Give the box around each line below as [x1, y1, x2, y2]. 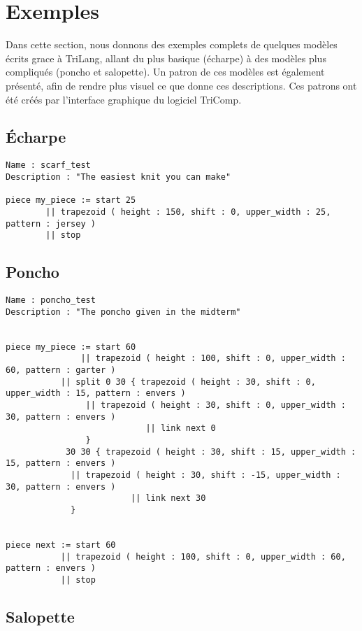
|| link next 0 [145, 423, 216, 434]
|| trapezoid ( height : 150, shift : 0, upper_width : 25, [45, 206, 331, 217]
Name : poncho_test [6, 295, 96, 306]
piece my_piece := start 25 [6, 195, 136, 206]
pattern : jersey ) [6, 218, 96, 229]
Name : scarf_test [6, 160, 91, 171]
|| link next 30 [130, 493, 206, 504]
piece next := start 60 [6, 539, 116, 550]
